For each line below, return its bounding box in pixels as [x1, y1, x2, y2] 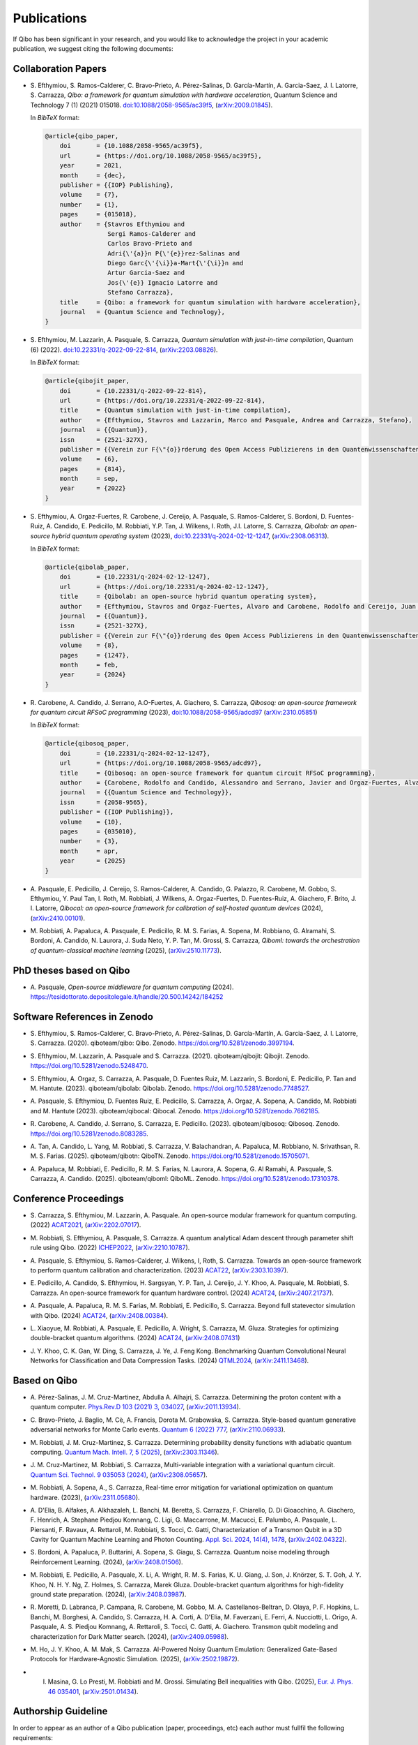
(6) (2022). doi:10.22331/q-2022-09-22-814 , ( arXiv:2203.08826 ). [30, 346, 219, 354]
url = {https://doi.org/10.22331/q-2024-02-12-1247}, [59, 583, 270, 591]
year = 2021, [59, 161, 123, 170]
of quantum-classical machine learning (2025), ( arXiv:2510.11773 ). [30, 946, 222, 954]
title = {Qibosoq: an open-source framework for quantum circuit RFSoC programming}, [59, 768, 376, 777]
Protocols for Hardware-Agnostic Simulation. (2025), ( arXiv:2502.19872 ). [30, 1655, 240, 1663]
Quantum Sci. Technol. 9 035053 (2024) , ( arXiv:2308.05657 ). [30, 1470, 208, 1479]
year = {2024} [59, 671, 127, 678]
